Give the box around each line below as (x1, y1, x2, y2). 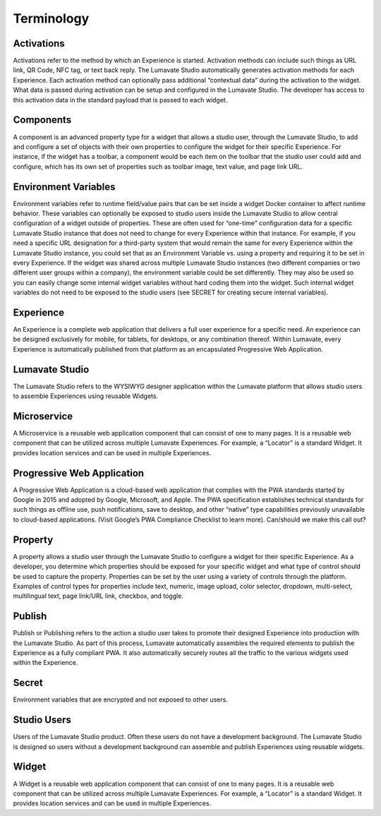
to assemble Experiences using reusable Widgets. (13, 392, 159, 400)
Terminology (13, 11, 90, 26)
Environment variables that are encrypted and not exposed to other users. (13, 695, 229, 704)
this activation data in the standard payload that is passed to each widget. (13, 95, 228, 104)
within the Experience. (13, 659, 78, 667)
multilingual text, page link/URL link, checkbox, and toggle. (13, 592, 183, 600)
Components (13, 114, 72, 126)
